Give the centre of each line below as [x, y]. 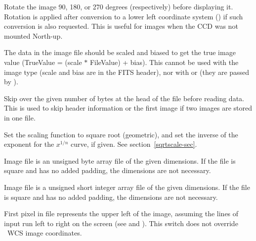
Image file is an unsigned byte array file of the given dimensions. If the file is [120, 160]
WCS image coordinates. [44, 233]
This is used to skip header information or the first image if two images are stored [128, 108]
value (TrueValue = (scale [43, 62]
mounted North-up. [33, 35]
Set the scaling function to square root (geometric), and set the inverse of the [121, 134]
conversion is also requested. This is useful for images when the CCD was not [121, 26]
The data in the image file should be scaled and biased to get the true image [120, 52]
